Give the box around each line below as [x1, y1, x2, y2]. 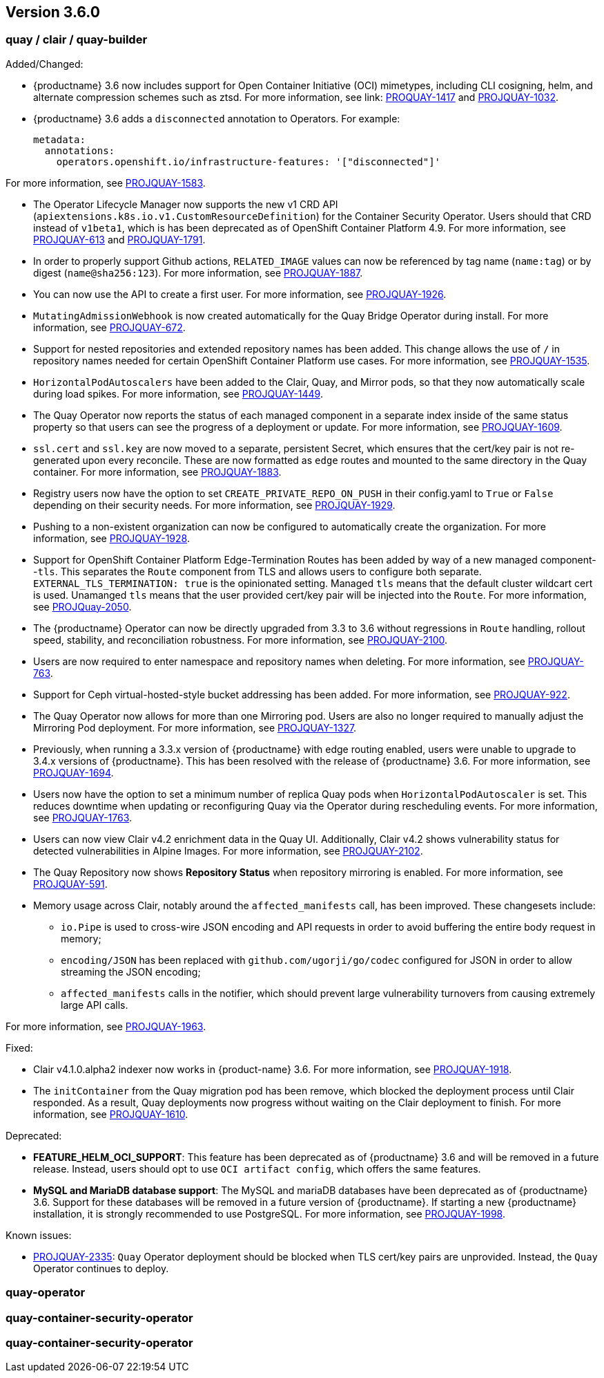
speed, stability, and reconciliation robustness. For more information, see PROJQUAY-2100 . [33, 633, 447, 646]
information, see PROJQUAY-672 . [33, 321, 186, 333]
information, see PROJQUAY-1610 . [33, 1108, 188, 1120]
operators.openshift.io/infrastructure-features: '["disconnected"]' [56, 156, 441, 167]
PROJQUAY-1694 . [33, 766, 114, 779]
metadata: [33, 133, 86, 145]
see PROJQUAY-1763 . [33, 811, 133, 823]
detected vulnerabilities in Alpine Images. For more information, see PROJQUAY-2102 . [33, 844, 423, 857]
